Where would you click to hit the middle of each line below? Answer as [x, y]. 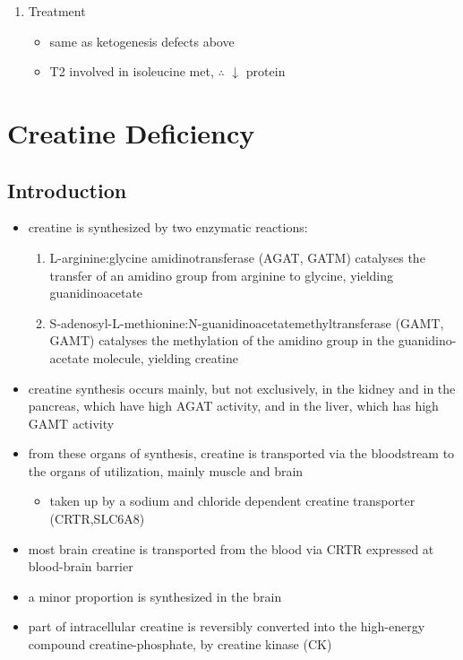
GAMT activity [71, 423]
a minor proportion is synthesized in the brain [155, 596]
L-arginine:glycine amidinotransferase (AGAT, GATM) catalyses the [237, 257]
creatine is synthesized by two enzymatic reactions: [168, 227]
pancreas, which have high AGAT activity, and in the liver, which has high [233, 406]
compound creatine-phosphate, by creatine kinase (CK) [180, 644]
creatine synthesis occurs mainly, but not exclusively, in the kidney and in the [242, 388]
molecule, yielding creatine [165, 357]
